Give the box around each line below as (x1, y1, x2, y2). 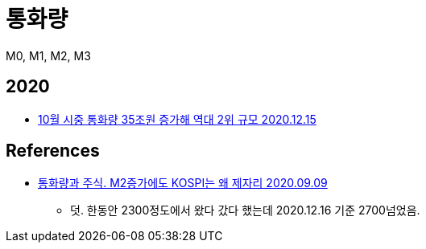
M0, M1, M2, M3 (6, 48, 91, 63)
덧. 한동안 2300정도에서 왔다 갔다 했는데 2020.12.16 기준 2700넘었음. (70, 203, 420, 218)
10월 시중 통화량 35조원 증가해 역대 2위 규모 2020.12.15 (38, 112, 316, 126)
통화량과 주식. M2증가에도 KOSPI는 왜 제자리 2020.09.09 (38, 176, 328, 190)
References (6, 141, 100, 161)
